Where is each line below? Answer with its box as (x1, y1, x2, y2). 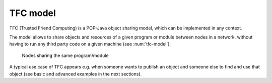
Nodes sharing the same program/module (22, 52, 109, 58)
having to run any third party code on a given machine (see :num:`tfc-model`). (9, 41, 171, 47)
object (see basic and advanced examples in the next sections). (9, 70, 142, 77)
